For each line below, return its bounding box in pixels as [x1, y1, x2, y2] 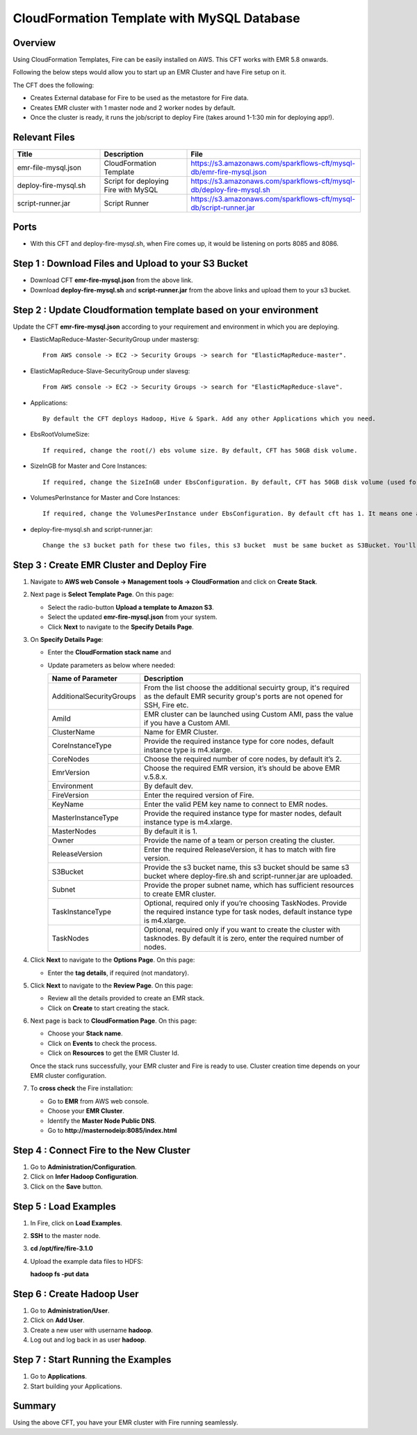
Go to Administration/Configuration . [30, 1163, 137, 1171]
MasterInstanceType [51, 813, 119, 823]
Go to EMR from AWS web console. [47, 1097, 149, 1105]
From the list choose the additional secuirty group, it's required [143, 683, 350, 693]
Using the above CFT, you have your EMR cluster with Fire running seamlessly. [13, 1418, 239, 1427]
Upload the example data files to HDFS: [30, 1257, 143, 1265]
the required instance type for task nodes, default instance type [143, 907, 352, 917]
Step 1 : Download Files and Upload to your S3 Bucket [13, 258, 248, 269]
